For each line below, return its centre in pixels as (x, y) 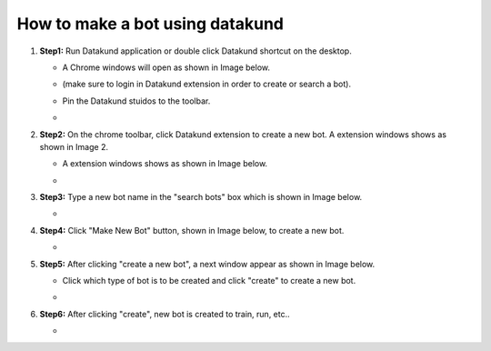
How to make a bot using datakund (150, 24)
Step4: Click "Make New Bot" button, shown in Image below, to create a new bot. (192, 230)
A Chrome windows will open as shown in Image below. (166, 67)
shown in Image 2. (74, 146)
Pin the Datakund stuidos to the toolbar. (136, 101)
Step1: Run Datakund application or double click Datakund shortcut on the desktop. (195, 51)
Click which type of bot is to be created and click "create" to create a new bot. (209, 281)
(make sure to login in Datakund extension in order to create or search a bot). (207, 84)
